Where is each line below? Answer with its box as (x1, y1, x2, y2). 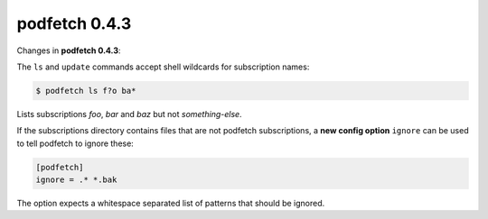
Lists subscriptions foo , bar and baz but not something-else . (16, 108, 243, 119)
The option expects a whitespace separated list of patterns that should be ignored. (16, 198, 325, 209)
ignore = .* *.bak (35, 175, 117, 185)
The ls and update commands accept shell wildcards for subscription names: (16, 61, 310, 72)
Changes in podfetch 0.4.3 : (16, 45, 121, 56)
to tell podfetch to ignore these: (16, 138, 135, 149)
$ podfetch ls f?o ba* (35, 86, 136, 96)
